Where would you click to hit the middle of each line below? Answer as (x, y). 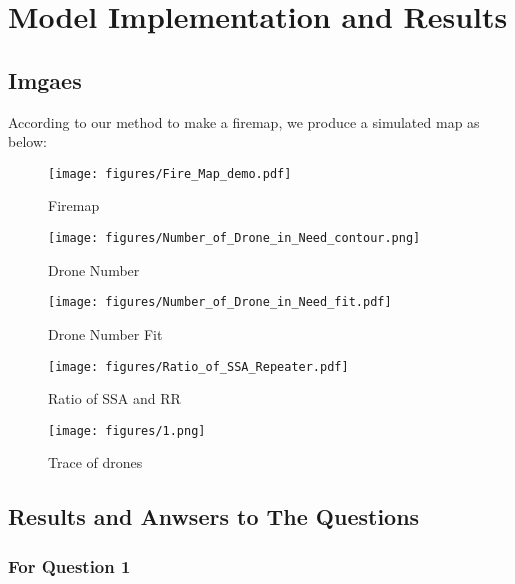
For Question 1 (69, 565)
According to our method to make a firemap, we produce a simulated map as (244, 121)
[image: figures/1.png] (127, 430)
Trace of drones (95, 462)
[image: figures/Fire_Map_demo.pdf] (170, 173)
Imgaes (45, 79)
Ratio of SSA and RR (114, 398)
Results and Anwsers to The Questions (214, 516)
